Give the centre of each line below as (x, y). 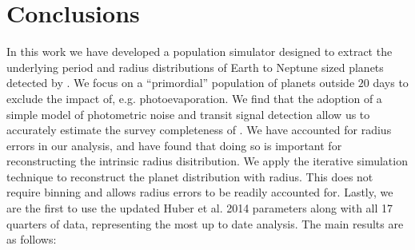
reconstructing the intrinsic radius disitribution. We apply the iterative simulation (207, 161)
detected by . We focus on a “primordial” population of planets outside (181, 83)
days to (391, 83)
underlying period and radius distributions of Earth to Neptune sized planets (195, 67)
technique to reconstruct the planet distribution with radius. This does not (190, 176)
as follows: (32, 239)
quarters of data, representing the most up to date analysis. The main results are (205, 223)
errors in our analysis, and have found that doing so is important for (174, 145)
